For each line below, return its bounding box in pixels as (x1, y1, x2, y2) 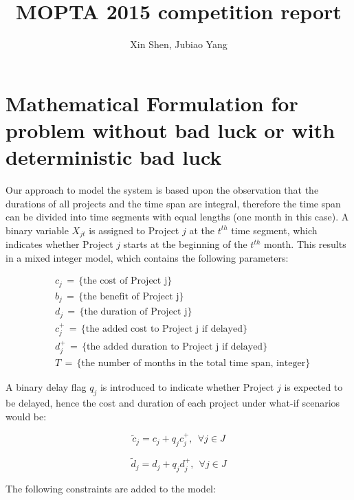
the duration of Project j (84, 307, 188, 317)
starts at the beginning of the (123, 237, 247, 251)
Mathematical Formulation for (5, 89, 298, 117)
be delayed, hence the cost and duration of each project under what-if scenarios (5, 396, 340, 410)
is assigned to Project (89, 223, 179, 237)
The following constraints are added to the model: (5, 481, 216, 496)
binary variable (5, 223, 69, 237)
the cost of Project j (83, 276, 168, 286)
